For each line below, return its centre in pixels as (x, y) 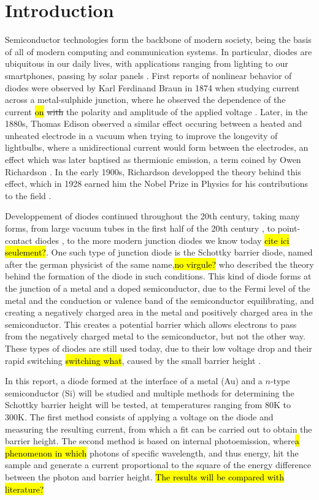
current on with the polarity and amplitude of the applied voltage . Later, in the (156, 111)
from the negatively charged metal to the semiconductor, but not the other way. (155, 336)
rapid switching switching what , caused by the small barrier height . (133, 360)
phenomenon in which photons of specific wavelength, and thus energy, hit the (152, 453)
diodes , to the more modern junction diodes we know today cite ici (162, 240)
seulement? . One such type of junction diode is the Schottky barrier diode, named (159, 252)
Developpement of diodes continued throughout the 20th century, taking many (152, 216)
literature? (25, 489)
